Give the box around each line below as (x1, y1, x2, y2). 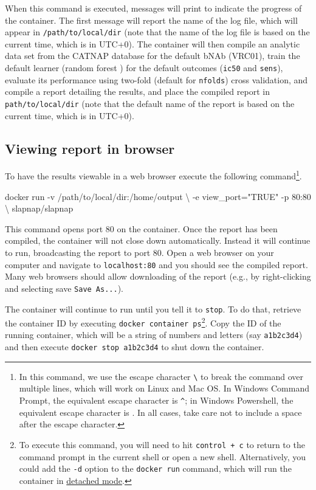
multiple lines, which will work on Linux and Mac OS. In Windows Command (19, 382, 309, 395)
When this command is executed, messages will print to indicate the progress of (5, 2, 302, 14)
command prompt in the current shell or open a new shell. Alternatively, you (19, 450, 306, 463)
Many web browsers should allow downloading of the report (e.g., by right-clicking (5, 270, 311, 283)
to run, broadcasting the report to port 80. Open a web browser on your (5, 246, 274, 259)
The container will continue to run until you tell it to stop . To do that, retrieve (5, 302, 301, 315)
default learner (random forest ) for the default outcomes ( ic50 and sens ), (5, 61, 283, 74)
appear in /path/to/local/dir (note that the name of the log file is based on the (5, 26, 310, 38)
